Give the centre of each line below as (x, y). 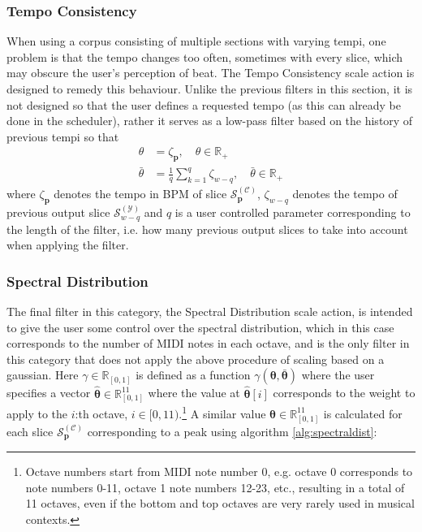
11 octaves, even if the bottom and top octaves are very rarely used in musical (220, 503)
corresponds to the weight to (344, 393)
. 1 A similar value (222, 412)
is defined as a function (193, 375)
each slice (30, 431)
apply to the (37, 413)
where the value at (194, 393)
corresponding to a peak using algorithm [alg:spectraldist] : (232, 431)
